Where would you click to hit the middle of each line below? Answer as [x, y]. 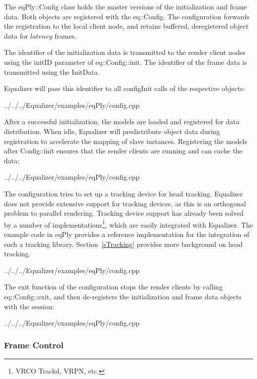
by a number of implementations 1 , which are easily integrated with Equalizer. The [128, 224]
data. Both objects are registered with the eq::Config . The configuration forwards [127, 16]
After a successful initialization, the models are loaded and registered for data [122, 121]
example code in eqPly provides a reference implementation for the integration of [127, 234]
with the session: [29, 306]
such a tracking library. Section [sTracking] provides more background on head [123, 244]
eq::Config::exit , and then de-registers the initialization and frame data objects [123, 296]
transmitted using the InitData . [52, 71]
